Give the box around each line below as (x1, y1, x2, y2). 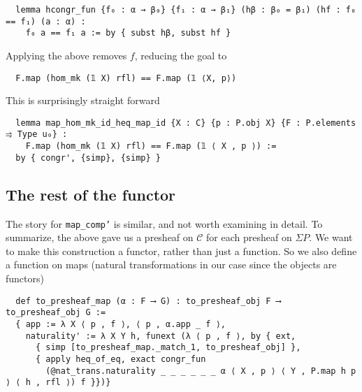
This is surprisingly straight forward (6, 93, 160, 108)
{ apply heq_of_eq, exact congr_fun (35, 354, 206, 364)
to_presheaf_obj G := (6, 307, 106, 318)
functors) (6, 271, 44, 286)
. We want (309, 230, 353, 245)
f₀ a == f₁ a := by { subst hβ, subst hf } (25, 28, 231, 38)
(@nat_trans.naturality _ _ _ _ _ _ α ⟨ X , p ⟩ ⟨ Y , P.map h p (45, 365, 356, 376)
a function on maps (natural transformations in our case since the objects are (6, 257, 337, 272)
